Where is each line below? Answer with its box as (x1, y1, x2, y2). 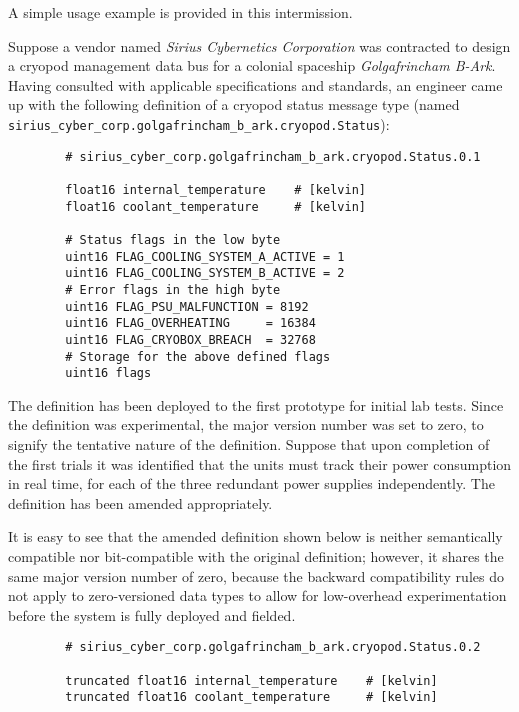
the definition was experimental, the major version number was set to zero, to (8, 414, 484, 435)
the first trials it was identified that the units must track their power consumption (8, 453, 512, 474)
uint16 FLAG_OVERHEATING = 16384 (65, 316, 316, 331)
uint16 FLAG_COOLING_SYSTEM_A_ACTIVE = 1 (65, 249, 345, 264)
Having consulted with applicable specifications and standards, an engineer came (8, 74, 503, 95)
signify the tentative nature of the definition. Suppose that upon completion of (8, 434, 490, 454)
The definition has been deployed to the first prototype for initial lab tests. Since (8, 394, 504, 415)
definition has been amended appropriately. (8, 492, 273, 513)
